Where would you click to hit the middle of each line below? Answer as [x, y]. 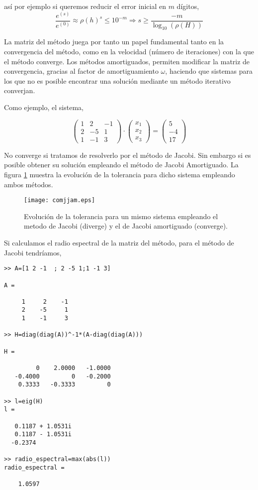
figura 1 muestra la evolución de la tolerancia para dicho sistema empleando [120, 174]
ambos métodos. [29, 184]
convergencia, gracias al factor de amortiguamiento [81, 71]
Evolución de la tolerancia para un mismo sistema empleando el [121, 216]
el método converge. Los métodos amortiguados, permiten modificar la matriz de [127, 61]
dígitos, [188, 6]
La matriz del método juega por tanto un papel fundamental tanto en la [114, 42]
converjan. [20, 90]
